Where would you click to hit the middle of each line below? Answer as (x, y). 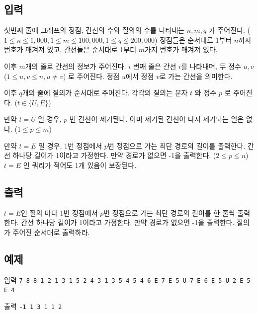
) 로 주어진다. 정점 (91, 76)
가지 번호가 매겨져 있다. (181, 49)
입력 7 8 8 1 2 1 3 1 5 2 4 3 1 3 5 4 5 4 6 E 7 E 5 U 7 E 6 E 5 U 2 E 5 (127, 279)
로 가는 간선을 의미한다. (196, 76)
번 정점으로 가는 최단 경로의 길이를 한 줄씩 (169, 212)
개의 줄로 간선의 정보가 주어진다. (76, 66)
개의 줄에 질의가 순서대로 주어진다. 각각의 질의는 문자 (105, 93)
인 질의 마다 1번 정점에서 (59, 212)
